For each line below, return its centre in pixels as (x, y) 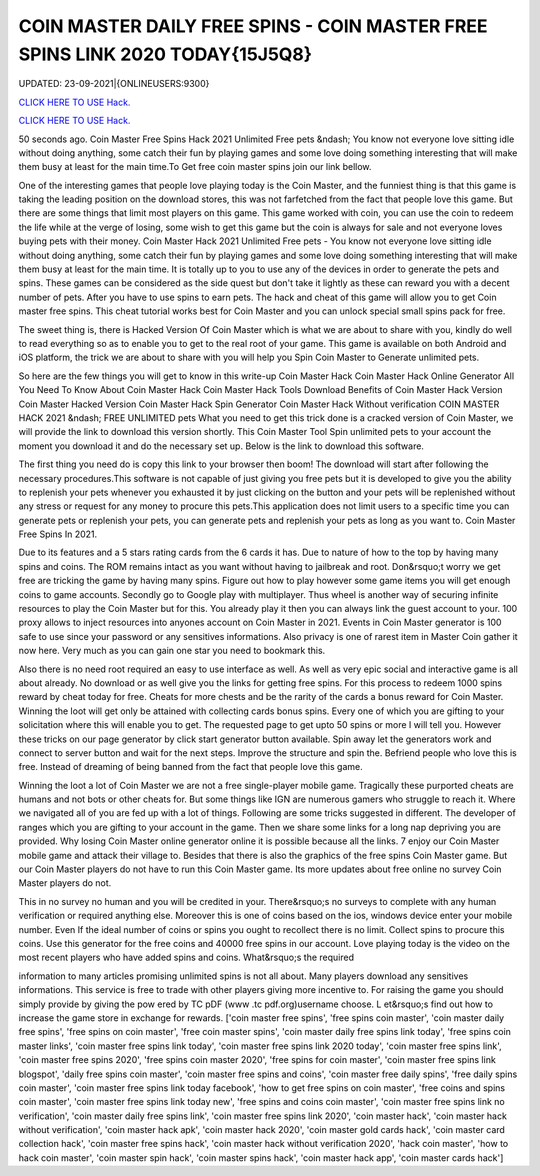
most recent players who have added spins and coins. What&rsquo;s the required (186, 957)
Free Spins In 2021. (58, 534)
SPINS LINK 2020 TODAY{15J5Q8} (165, 54)
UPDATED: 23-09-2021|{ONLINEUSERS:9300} (114, 84)
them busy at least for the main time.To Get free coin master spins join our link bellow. (195, 167)
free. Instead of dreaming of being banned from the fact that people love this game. (191, 767)
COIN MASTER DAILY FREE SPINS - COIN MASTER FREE (253, 26)
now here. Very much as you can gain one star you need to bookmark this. (172, 651)
